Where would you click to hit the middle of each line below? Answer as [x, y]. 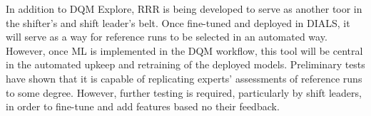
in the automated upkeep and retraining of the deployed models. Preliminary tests [185, 64]
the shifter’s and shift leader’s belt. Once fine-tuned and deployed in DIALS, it [178, 22]
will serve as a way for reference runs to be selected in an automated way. [167, 37]
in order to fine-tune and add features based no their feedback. [143, 106]
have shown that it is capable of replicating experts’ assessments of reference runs [184, 78]
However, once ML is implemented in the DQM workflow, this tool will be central [184, 50]
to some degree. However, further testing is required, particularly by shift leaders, [184, 92]
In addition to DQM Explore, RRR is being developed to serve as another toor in [184, 9]
